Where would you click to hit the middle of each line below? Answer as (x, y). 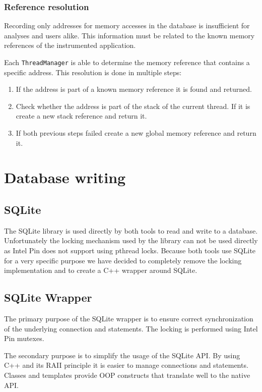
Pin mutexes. (24, 338)
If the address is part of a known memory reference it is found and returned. (134, 89)
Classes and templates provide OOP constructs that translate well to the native (127, 375)
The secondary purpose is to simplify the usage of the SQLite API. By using (122, 355)
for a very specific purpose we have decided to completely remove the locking (123, 260)
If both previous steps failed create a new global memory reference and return (136, 133)
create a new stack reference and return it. (81, 116)
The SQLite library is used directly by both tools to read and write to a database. (131, 230)
